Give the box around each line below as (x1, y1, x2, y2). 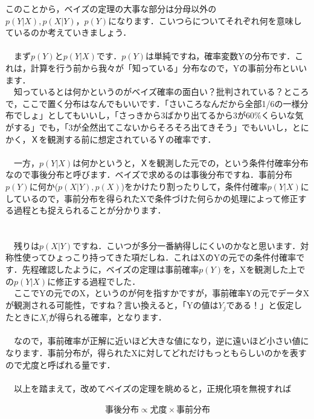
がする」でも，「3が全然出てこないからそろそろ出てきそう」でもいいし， (5, 120, 292, 133)
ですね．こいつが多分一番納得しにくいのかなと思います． (72, 239, 301, 252)
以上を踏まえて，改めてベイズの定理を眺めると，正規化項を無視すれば (13, 382, 292, 394)
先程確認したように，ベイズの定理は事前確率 (22, 263, 199, 276)
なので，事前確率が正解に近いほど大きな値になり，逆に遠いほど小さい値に (13, 334, 309, 347)
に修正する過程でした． (47, 274, 141, 287)
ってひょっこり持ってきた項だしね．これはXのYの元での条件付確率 (30, 251, 296, 264)
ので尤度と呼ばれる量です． (5, 358, 115, 371)
